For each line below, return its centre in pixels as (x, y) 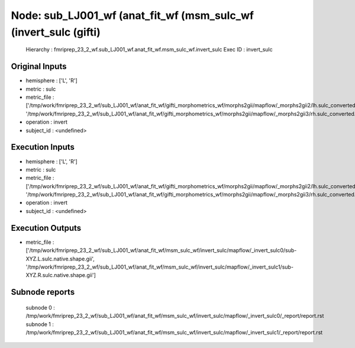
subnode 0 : (41, 307)
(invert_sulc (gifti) (56, 32)
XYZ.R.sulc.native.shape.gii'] (61, 275)
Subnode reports (43, 292)
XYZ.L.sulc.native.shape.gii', (60, 259)
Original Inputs (39, 67)
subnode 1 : (40, 324)
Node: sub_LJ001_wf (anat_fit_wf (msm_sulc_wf (133, 15)
